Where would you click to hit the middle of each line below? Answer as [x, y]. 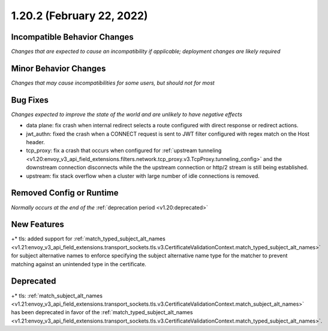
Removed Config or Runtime [65, 193]
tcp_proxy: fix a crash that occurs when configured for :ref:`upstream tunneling [124, 151]
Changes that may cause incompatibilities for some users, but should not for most [113, 83]
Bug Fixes [30, 100]
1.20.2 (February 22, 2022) [79, 16]
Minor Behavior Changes [58, 68]
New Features [37, 224]
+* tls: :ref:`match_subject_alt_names [57, 296]
